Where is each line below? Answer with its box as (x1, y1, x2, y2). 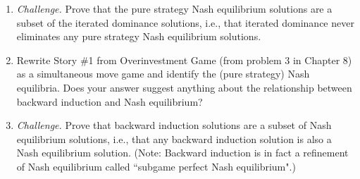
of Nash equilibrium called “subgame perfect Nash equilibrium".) (16, 159, 296, 173)
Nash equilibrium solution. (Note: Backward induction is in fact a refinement (16, 145, 349, 160)
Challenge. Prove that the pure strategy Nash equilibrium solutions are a (16, 1, 333, 16)
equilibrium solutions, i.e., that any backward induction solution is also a (16, 131, 332, 146)
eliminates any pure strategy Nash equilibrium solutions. (16, 29, 261, 44)
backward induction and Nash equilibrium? (16, 94, 203, 109)
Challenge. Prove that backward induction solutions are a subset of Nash (16, 118, 332, 132)
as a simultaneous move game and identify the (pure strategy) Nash (16, 66, 310, 81)
